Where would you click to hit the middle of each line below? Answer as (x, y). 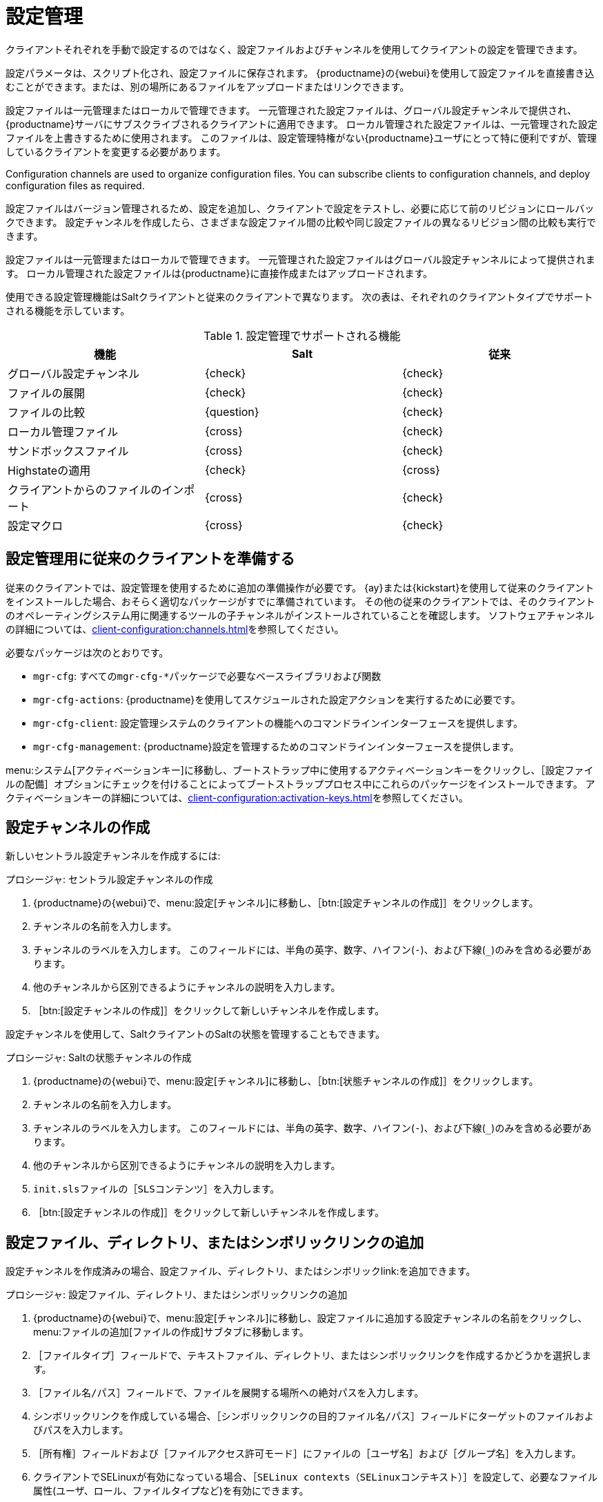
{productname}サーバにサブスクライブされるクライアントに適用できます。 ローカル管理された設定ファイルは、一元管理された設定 (301, 124)
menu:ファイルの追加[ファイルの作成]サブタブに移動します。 (171, 1332)
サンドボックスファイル (68, 451)
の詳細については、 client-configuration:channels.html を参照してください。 (175, 629)
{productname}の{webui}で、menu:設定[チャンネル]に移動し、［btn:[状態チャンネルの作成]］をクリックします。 (286, 1081)
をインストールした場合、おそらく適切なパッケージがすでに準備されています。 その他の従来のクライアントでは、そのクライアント (300, 601)
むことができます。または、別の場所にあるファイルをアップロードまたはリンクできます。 (208, 86)
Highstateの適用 (49, 470)
